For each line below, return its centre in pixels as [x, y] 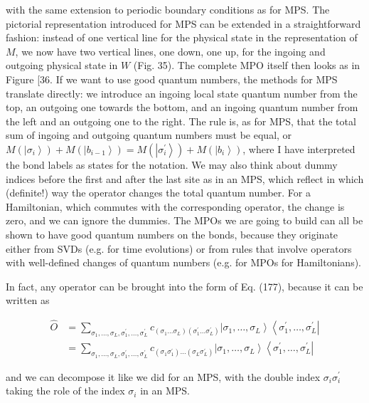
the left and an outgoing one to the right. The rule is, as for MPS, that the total [181, 121]
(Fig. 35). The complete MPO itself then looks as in [247, 65]
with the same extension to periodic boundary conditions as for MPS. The [168, 9]
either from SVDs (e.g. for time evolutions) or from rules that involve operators [179, 248]
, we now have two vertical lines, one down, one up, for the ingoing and [170, 51]
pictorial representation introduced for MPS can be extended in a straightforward [183, 23]
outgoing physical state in [62, 65]
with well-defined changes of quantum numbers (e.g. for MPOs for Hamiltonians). [183, 262]
